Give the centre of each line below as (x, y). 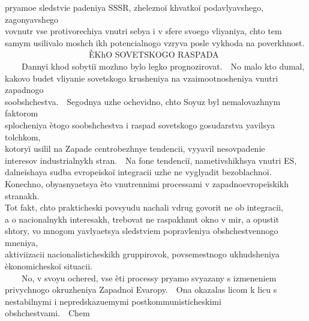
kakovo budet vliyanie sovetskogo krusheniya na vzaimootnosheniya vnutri (142, 78)
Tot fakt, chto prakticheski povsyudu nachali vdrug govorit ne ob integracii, (144, 207)
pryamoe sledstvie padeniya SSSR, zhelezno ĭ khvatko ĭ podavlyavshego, (134, 7)
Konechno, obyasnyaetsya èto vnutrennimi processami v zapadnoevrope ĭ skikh (147, 183)
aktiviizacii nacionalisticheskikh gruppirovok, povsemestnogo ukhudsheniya (142, 254)
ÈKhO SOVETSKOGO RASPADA (154, 54)
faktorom (22, 113)
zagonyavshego (32, 19)
